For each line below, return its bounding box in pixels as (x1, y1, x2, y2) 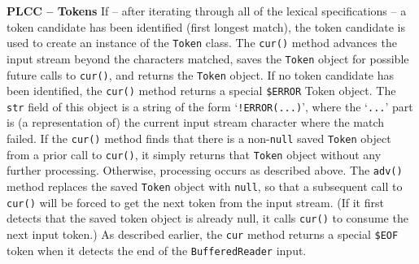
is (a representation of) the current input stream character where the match (7, 114, 385, 131)
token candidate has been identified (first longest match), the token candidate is (7, 18, 405, 35)
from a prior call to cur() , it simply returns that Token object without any (7, 145, 382, 162)
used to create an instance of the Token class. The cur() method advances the (7, 34, 397, 51)
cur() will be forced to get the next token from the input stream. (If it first (7, 193, 384, 210)
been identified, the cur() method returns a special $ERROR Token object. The (7, 82, 396, 99)
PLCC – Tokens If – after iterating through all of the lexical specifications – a (7, 2, 407, 19)
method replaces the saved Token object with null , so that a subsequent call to (7, 178, 403, 195)
